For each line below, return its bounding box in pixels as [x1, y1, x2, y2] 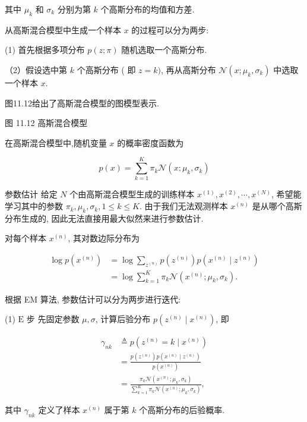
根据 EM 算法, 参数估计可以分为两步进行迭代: [5, 292, 181, 305]
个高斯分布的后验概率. [139, 404, 225, 416]
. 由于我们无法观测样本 [139, 200, 228, 212]
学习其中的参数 [5, 200, 63, 212]
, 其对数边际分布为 [68, 232, 140, 244]
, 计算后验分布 [95, 313, 151, 325]
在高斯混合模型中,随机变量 [5, 136, 107, 149]
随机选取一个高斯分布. [121, 43, 207, 56]
